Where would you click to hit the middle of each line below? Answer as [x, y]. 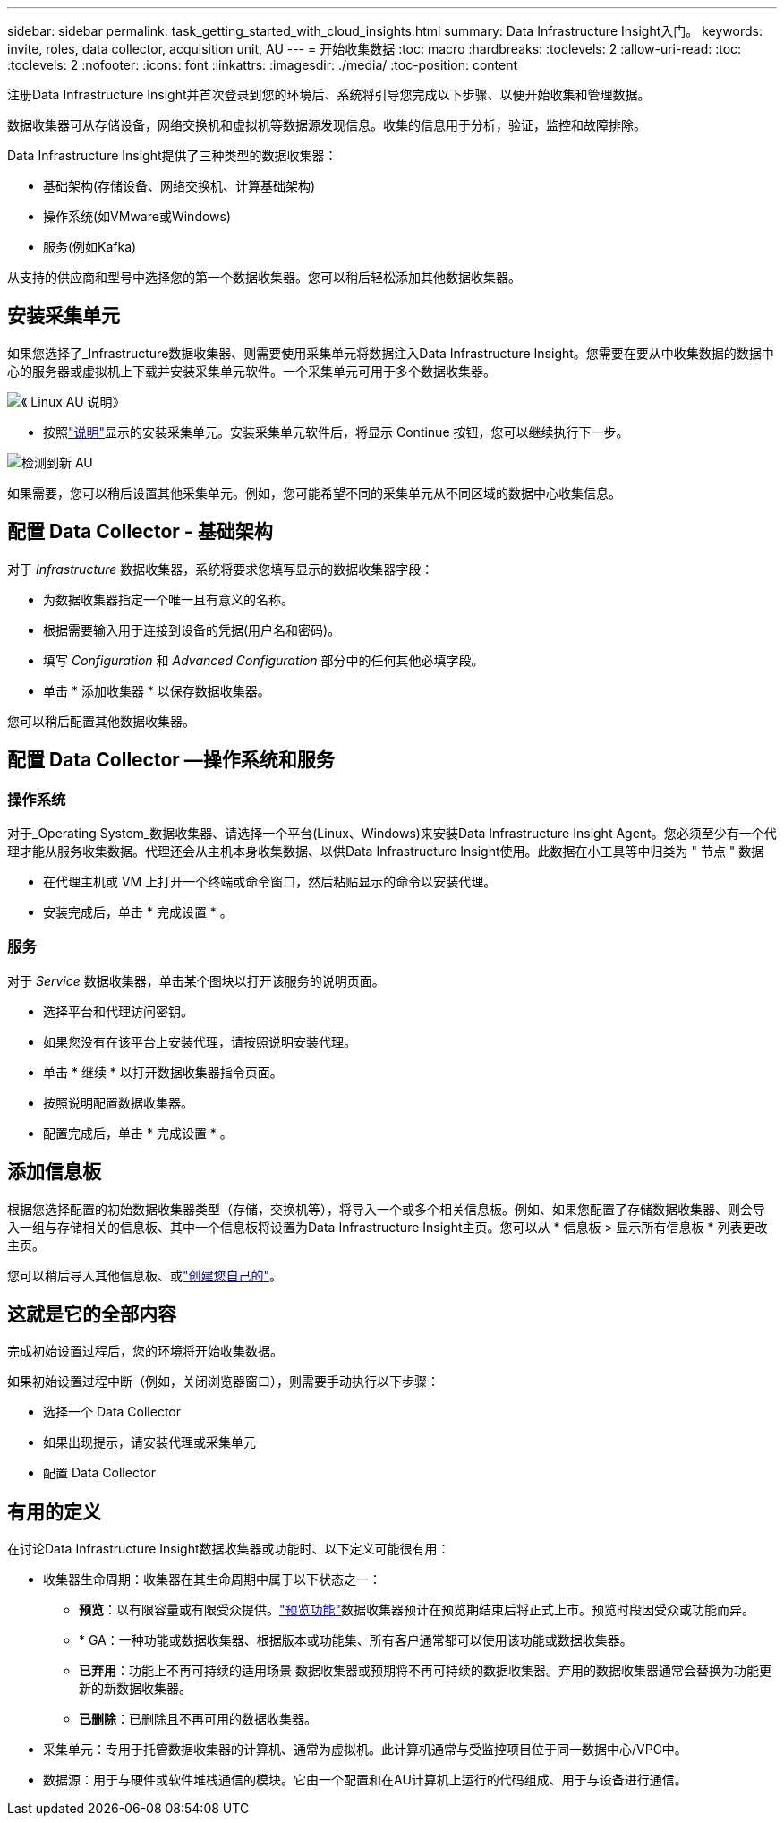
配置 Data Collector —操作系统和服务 [171, 760]
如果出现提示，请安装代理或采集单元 [149, 1442]
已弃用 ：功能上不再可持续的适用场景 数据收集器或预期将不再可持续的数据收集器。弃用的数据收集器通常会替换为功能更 [425, 1671]
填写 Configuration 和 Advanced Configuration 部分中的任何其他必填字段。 [264, 660]
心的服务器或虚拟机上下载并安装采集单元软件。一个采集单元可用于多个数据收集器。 [251, 371]
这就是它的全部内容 [92, 1314]
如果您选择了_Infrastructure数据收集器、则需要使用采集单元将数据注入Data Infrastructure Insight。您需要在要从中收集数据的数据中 [391, 353]
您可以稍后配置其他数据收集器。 [101, 721]
